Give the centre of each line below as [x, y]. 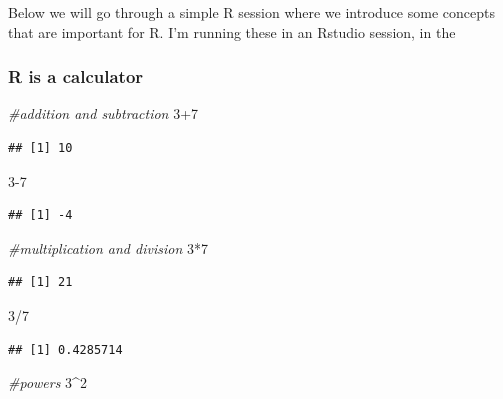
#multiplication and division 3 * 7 [108, 247]
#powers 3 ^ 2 [47, 382]
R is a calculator [76, 76]
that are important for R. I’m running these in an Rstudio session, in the [232, 31]
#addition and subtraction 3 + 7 [103, 113]
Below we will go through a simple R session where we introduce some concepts [251, 12]
